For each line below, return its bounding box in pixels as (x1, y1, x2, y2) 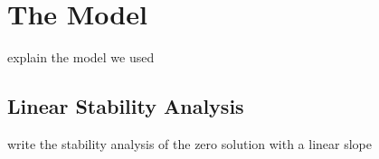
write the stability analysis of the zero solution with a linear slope (7, 134, 373, 153)
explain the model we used (7, 48, 155, 67)
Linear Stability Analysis (7, 92, 244, 120)
